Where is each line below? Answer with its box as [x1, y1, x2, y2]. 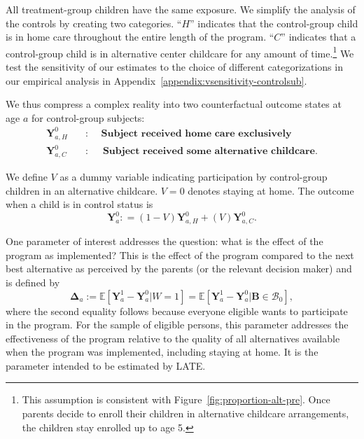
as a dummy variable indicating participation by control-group [59, 169, 328, 184]
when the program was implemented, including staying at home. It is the [6, 344, 318, 359]
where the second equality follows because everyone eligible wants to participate [6, 303, 348, 318]
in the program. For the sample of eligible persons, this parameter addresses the [6, 317, 349, 332]
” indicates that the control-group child [190, 15, 358, 30]
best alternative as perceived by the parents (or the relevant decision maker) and [6, 261, 352, 276]
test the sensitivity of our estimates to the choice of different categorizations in [6, 60, 343, 74]
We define [6, 169, 48, 184]
